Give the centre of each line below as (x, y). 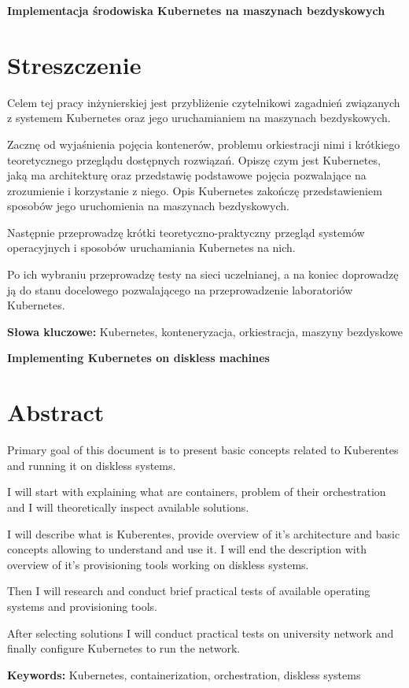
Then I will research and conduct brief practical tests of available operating (189, 591)
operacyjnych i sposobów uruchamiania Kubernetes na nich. (151, 248)
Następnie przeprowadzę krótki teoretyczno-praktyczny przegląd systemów (186, 232)
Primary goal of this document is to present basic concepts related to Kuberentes (203, 450)
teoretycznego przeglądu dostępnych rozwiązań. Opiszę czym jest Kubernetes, (194, 159)
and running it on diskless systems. (92, 465)
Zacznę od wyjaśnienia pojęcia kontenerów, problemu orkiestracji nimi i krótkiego (204, 144)
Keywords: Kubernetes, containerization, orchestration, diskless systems (184, 674)
